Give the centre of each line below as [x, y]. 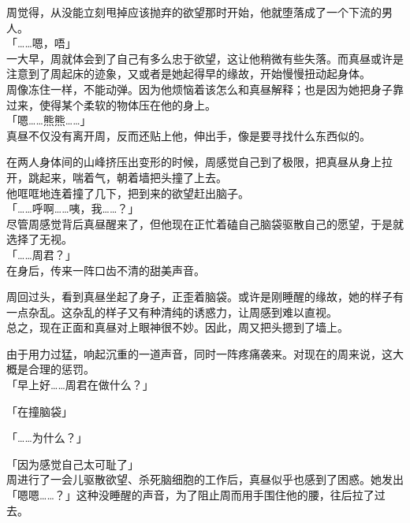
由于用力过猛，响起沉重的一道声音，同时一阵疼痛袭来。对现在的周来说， [194, 353]
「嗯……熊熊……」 [49, 120]
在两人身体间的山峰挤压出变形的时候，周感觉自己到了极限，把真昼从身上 [194, 162]
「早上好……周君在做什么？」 [80, 385]
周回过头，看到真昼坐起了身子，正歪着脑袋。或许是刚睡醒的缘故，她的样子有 [205, 297]
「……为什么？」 [47, 438]
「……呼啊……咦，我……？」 [73, 208]
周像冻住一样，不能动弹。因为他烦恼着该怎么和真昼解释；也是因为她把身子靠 [205, 89]
